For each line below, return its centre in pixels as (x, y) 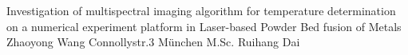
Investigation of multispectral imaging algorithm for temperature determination (201, 10)
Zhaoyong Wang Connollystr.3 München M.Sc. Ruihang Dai (153, 42)
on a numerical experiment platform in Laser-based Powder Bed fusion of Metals (204, 26)
